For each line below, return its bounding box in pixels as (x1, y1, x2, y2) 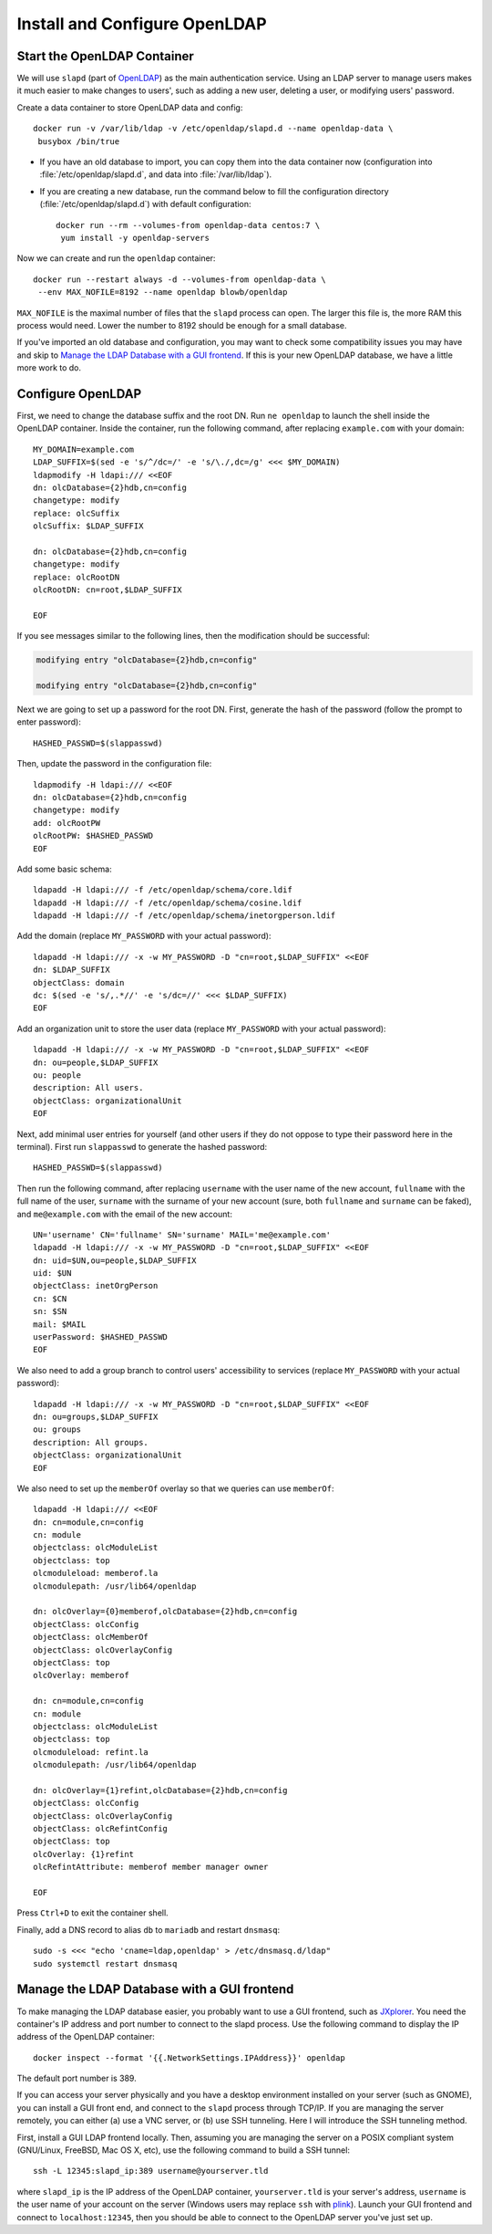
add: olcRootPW (33, 818, 101, 828)
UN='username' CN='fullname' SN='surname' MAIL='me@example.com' (33, 1229, 332, 1240)
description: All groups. (33, 1437, 149, 1447)
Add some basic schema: (16, 863, 113, 874)
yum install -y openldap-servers (60, 233, 210, 243)
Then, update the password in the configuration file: (16, 758, 212, 769)
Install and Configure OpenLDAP (16, 14, 268, 34)
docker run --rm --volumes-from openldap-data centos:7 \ (56, 220, 321, 230)
